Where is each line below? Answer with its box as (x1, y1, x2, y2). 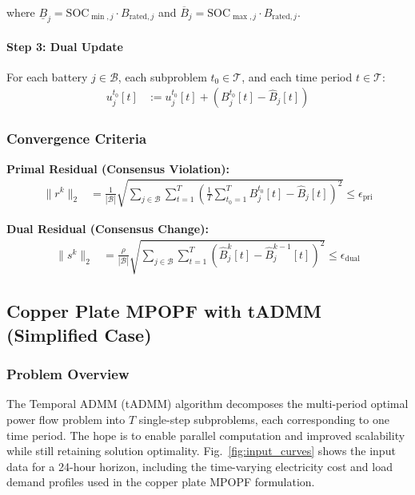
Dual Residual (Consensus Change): (6, 220, 209, 236)
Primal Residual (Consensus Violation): (6, 160, 230, 176)
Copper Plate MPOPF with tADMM (6, 299, 321, 323)
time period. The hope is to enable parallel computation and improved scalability (6, 426, 405, 443)
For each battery (6, 68, 88, 85)
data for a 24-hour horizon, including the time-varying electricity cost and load (6, 457, 393, 474)
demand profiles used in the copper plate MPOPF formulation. (6, 473, 315, 490)
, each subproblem (118, 68, 207, 85)
